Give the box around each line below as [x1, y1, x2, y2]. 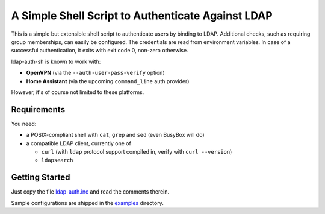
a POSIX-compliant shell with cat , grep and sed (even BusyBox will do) [26, 131, 205, 139]
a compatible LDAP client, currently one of [26, 139, 132, 147]
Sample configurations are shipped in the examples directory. [11, 199, 164, 206]
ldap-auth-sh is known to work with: [11, 58, 101, 65]
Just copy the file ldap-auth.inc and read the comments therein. [11, 188, 170, 195]
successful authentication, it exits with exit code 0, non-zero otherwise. [11, 47, 189, 54]
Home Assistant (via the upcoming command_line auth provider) [26, 77, 190, 84]
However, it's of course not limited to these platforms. [11, 88, 144, 96]
